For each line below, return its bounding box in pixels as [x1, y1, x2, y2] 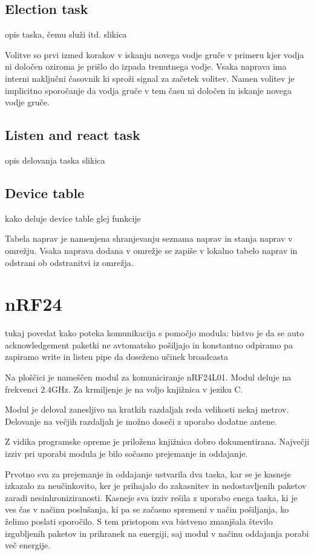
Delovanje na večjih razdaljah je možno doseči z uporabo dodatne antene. [5, 414, 277, 427]
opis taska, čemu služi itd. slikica [5, 28, 127, 41]
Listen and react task [5, 125, 140, 144]
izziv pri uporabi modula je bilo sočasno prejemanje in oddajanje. [5, 447, 248, 460]
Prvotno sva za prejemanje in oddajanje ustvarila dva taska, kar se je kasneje [5, 467, 291, 480]
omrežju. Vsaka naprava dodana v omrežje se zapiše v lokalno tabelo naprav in [5, 244, 298, 256]
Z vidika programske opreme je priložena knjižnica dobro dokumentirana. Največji [5, 435, 310, 448]
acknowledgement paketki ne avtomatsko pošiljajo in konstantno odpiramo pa [5, 338, 293, 351]
